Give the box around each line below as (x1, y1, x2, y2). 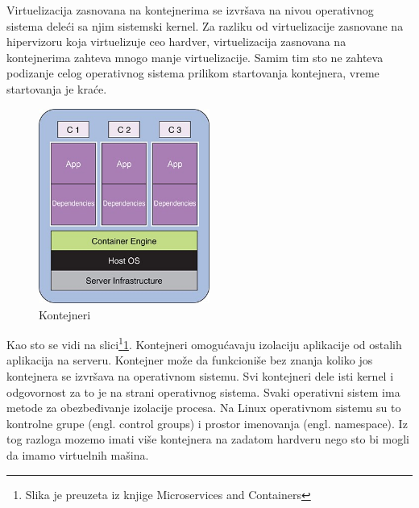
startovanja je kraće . (6, 80, 107, 97)
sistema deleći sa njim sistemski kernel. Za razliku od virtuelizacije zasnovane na (6, 17, 404, 34)
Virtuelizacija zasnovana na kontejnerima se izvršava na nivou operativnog (6, 2, 374, 18)
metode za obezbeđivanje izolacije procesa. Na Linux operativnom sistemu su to (6, 399, 401, 416)
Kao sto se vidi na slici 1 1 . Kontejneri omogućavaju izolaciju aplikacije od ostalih (6, 334, 402, 352)
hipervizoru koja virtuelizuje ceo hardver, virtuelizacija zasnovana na (6, 33, 346, 50)
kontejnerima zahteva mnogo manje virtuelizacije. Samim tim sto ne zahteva (6, 48, 384, 65)
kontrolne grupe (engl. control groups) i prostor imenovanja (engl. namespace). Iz (6, 414, 408, 431)
